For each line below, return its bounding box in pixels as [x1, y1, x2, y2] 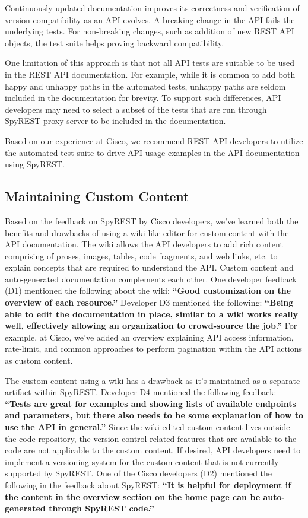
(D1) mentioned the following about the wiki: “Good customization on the [5, 284, 291, 297]
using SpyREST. [5, 158, 65, 170]
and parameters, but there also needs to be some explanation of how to [5, 409, 303, 421]
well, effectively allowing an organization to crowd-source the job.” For [5, 319, 297, 332]
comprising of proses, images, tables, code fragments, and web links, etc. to [5, 249, 278, 262]
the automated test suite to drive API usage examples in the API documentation [5, 146, 300, 158]
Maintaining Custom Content [5, 187, 189, 205]
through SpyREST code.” [49, 502, 154, 514]
